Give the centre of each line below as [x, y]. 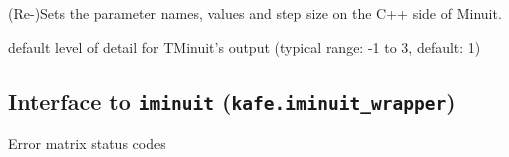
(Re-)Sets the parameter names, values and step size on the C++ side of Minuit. [255, 13]
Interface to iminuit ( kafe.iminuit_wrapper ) [232, 100]
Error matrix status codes [87, 142]
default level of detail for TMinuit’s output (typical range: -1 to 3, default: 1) [244, 46]
